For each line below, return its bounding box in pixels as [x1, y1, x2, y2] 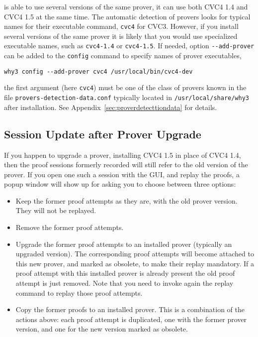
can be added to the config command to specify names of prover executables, [4, 50, 242, 61]
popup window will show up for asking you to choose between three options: [4, 179, 236, 189]
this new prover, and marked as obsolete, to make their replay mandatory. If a [15, 258, 254, 268]
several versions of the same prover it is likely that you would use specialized [4, 30, 238, 41]
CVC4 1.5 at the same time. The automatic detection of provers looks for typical [4, 11, 251, 21]
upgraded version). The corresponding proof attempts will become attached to [15, 248, 254, 259]
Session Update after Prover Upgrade [4, 126, 201, 141]
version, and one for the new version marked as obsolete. [15, 324, 188, 334]
